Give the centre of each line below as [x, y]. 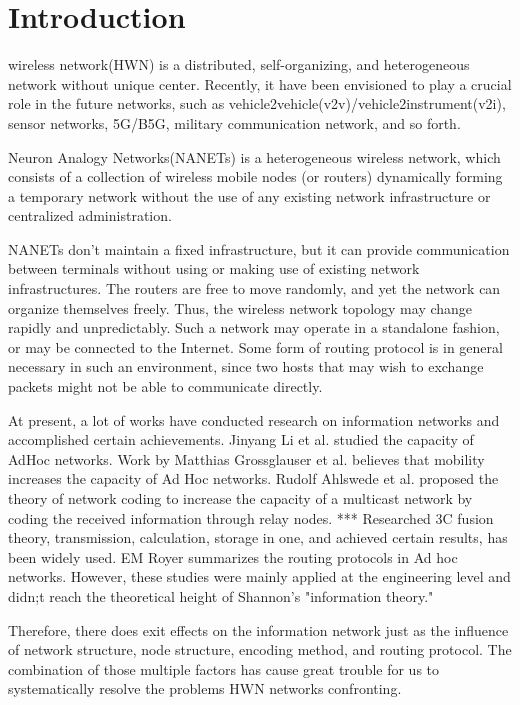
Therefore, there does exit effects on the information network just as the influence [258, 629]
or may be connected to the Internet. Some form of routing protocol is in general [255, 346]
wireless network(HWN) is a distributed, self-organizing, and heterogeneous [239, 64]
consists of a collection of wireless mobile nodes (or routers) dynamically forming [255, 176]
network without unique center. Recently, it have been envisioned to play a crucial [260, 83]
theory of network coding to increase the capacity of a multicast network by [240, 498]
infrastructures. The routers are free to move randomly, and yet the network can [254, 288]
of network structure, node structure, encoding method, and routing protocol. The [260, 649]
